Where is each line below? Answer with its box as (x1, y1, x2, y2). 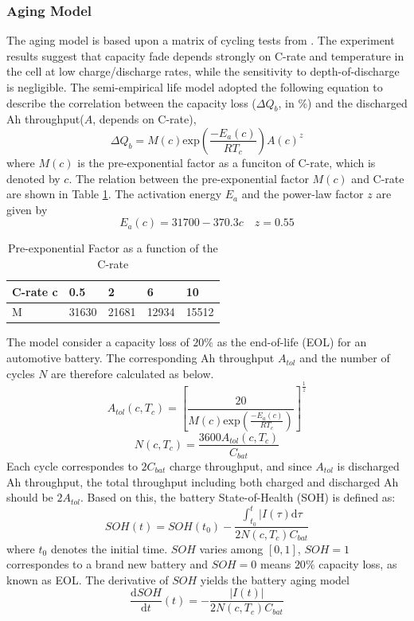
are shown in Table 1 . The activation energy (6, 186, 222, 202)
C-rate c (12, 283, 58, 299)
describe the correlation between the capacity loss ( (6, 94, 256, 111)
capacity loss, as (318, 556, 397, 572)
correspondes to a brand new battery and (6, 556, 209, 572)
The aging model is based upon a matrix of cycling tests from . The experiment (6, 32, 395, 49)
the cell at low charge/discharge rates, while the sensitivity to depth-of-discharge (6, 63, 400, 80)
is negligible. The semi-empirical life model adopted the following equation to (6, 79, 383, 95)
